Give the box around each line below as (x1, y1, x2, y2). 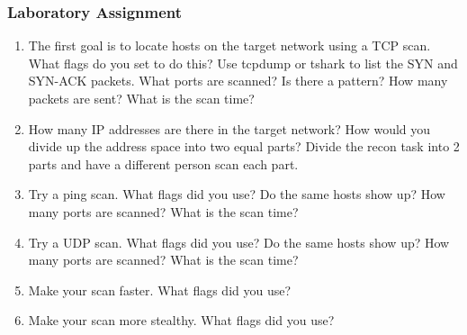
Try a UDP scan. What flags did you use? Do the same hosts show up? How (28, 232, 450, 251)
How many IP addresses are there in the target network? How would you (28, 119, 431, 138)
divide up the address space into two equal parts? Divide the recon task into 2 (28, 137, 460, 156)
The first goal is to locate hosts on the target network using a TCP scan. (28, 36, 431, 55)
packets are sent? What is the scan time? (28, 89, 255, 107)
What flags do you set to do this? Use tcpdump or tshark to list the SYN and (28, 53, 458, 72)
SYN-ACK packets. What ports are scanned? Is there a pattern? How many (28, 71, 448, 90)
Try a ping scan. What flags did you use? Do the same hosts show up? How (28, 185, 445, 204)
